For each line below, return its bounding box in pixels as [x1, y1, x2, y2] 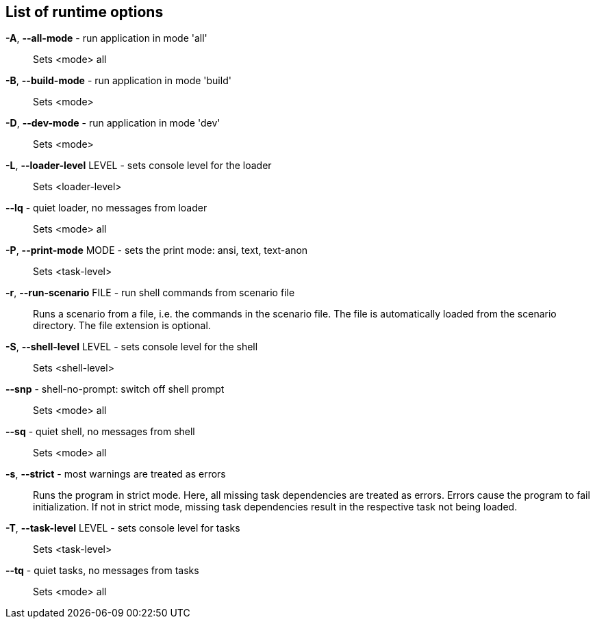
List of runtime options [5, 3, 164, 21]
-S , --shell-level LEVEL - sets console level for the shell [5, 341, 258, 353]
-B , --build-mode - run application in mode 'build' [5, 75, 231, 87]
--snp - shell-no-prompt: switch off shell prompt [5, 383, 225, 395]
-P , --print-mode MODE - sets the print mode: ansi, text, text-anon [5, 244, 308, 257]
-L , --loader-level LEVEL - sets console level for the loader [5, 159, 272, 172]
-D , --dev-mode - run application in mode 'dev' [5, 117, 220, 129]
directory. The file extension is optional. [33, 320, 211, 332]
